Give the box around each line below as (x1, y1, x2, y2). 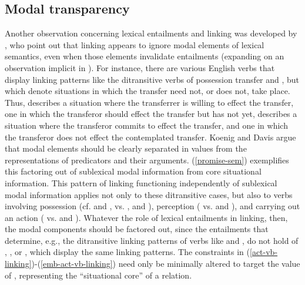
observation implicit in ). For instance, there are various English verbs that (5, 61, 275, 73)
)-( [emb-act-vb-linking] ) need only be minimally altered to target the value (31, 257, 300, 270)
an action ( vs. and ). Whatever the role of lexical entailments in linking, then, (5, 211, 288, 223)
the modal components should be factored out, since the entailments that (5, 223, 269, 235)
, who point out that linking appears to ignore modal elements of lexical (5, 38, 264, 51)
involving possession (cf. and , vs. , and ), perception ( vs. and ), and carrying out (5, 200, 300, 212)
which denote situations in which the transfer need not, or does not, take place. (5, 85, 290, 97)
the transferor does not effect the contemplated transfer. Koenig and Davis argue (5, 130, 296, 143)
